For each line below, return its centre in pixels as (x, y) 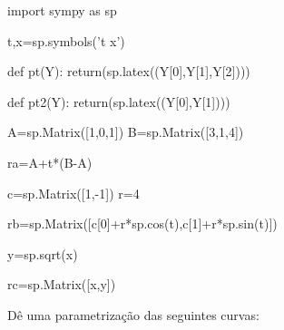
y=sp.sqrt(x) (43, 253)
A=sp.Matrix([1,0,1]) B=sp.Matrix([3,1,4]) (126, 132)
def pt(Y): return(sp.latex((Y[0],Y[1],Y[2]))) (129, 71)
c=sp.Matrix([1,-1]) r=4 (73, 193)
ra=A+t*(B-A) (50, 162)
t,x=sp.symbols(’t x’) (66, 40)
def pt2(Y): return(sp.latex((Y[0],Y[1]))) (119, 101)
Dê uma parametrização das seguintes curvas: (133, 314)
